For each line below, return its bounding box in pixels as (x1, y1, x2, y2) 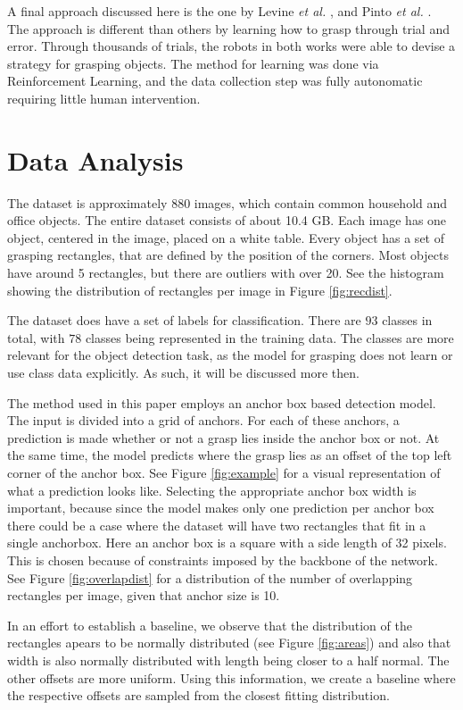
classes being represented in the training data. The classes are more (85, 328, 454, 347)
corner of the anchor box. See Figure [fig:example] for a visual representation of (7, 464, 441, 481)
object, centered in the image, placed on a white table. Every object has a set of (7, 228, 444, 246)
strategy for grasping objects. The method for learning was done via (7, 54, 379, 72)
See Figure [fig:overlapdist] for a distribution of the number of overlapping (7, 568, 413, 587)
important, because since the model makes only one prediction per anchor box (7, 498, 434, 517)
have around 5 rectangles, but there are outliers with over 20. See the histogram (7, 263, 444, 282)
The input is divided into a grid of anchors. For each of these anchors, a (7, 411, 400, 430)
